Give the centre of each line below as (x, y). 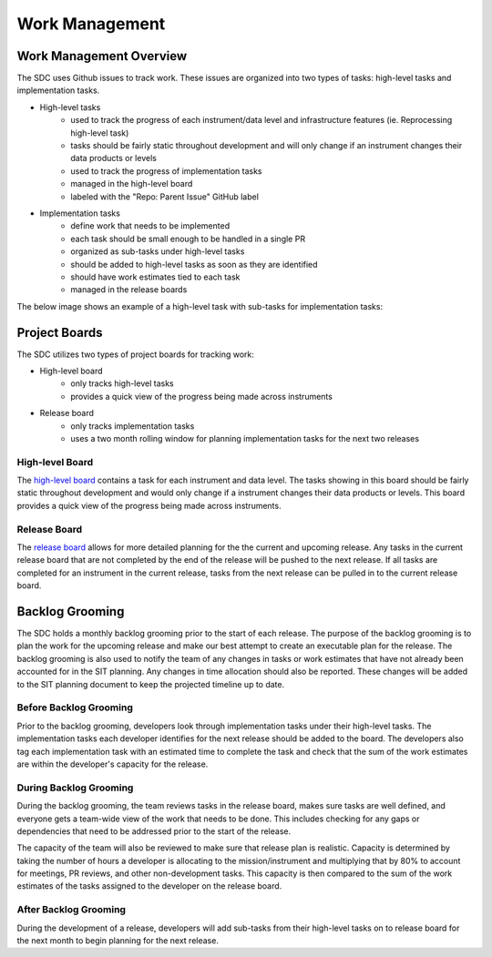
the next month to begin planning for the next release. (118, 940)
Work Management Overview (102, 56)
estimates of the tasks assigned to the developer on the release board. (149, 886)
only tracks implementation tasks (133, 426)
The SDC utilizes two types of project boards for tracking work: (136, 354)
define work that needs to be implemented (150, 226)
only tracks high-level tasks (122, 383)
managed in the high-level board (132, 184)
